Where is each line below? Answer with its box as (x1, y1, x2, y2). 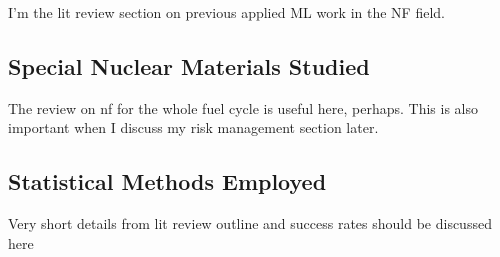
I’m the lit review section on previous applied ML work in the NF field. (8, 2, 445, 22)
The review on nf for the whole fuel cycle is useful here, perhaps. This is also (8, 97, 478, 118)
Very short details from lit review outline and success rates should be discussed (8, 213, 492, 234)
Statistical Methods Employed (8, 166, 327, 197)
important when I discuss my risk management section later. (8, 117, 379, 138)
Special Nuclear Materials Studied (8, 50, 370, 81)
